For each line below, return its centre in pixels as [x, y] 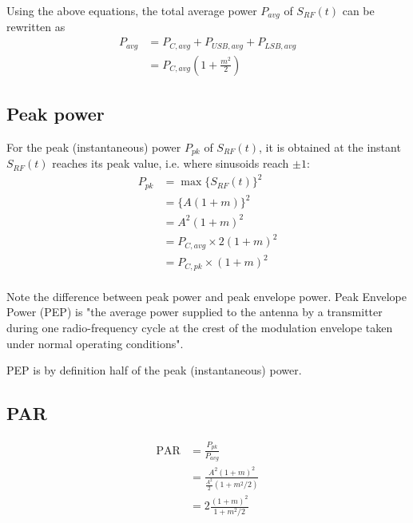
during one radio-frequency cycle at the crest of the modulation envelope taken [200, 328]
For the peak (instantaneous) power [94, 147]
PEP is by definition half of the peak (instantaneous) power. [154, 370]
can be [358, 10]
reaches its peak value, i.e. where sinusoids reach [171, 163]
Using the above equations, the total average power [132, 10]
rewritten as [36, 27]
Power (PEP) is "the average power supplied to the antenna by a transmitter [195, 312]
